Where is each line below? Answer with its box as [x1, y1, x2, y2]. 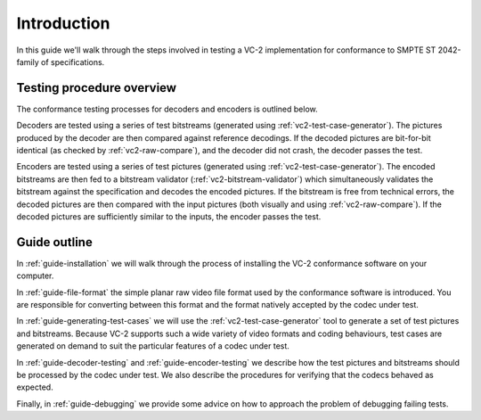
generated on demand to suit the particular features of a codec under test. [16, 341, 289, 351]
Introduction [16, 13, 110, 33]
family [16, 56, 39, 67]
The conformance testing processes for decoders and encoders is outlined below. [16, 103, 318, 114]
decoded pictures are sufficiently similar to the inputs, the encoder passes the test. [16, 210, 322, 222]
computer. [16, 270, 54, 281]
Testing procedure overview [16, 80, 177, 95]
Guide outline [16, 235, 93, 250]
